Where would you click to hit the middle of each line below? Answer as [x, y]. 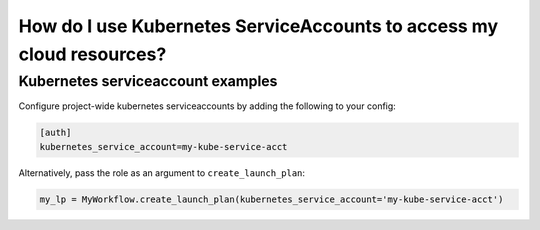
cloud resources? [92, 54]
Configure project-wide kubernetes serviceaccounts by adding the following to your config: [207, 106]
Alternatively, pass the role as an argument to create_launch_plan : [161, 172]
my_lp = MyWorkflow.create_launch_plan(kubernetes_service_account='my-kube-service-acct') [271, 199]
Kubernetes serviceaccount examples [148, 81]
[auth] [55, 133]
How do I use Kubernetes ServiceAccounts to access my [258, 26]
